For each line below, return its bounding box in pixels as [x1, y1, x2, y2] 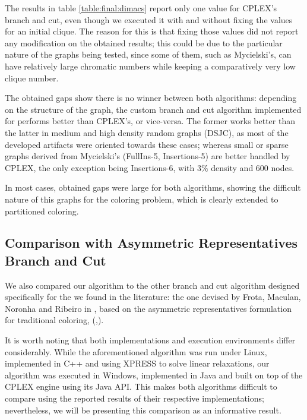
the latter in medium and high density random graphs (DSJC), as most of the [5, 126, 289, 138]
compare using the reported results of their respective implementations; [5, 392, 264, 405]
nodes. [271, 161, 295, 173]
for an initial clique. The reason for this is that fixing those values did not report [5, 25, 299, 37]
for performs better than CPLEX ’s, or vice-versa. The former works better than [5, 115, 295, 127]
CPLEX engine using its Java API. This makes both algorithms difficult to [5, 380, 277, 393]
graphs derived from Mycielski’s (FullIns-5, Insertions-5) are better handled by [5, 150, 290, 162]
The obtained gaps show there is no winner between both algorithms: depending [5, 91, 297, 104]
